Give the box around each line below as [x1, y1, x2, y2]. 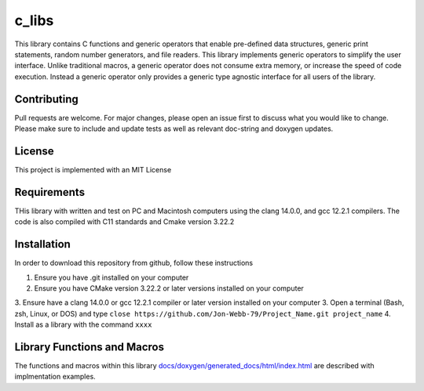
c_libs [14, 12, 54, 29]
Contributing [14, 92, 79, 106]
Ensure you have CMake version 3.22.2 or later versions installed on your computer [34, 283, 304, 293]
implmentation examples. [14, 372, 96, 382]
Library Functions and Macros [14, 340, 165, 353]
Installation [14, 237, 71, 251]
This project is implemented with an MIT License [14, 165, 172, 174]
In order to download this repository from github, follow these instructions [14, 259, 254, 268]
